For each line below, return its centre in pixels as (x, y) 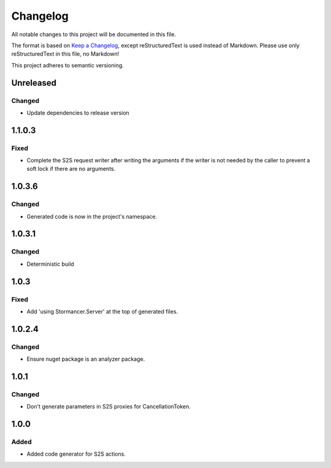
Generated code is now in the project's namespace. (92, 216)
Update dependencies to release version (78, 113)
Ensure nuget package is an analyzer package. (86, 359)
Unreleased (34, 83)
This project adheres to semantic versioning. (67, 65)
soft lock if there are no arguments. (71, 169)
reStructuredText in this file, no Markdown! (65, 54)
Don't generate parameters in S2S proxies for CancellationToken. (109, 407)
